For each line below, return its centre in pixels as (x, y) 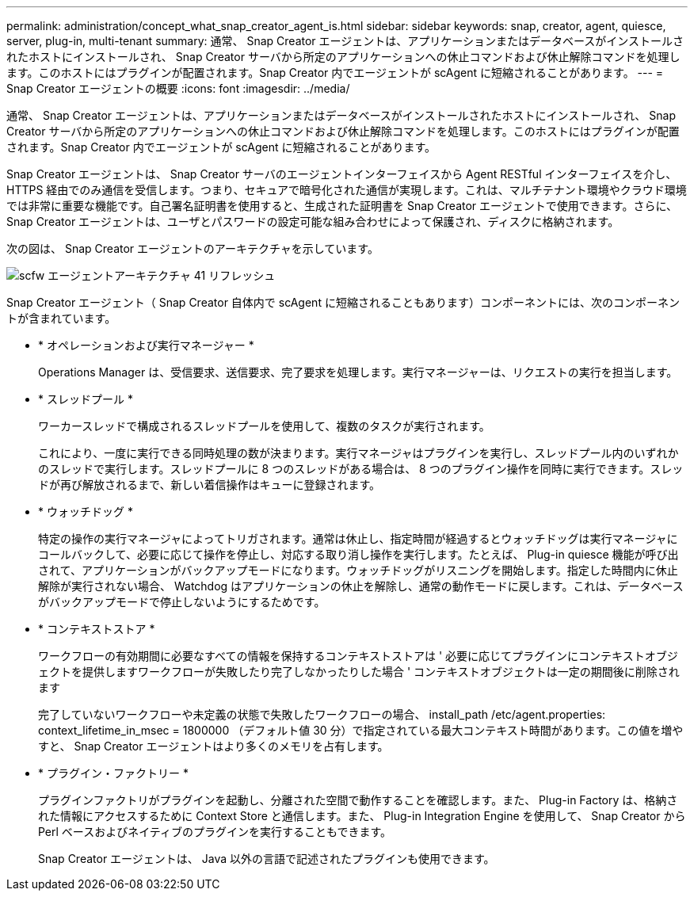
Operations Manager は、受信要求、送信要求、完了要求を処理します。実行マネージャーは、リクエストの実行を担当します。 (358, 372)
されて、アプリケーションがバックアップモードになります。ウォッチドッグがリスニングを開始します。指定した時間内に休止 (358, 570)
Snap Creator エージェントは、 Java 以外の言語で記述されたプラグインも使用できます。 (267, 859)
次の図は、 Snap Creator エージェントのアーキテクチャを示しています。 (193, 248)
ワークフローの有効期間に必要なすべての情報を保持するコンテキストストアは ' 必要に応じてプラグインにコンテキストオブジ (358, 656)
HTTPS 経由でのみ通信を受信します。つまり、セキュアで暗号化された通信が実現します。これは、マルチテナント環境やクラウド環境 (347, 190)
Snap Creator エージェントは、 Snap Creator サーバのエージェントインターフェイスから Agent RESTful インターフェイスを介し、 (342, 174)
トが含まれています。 (61, 318)
